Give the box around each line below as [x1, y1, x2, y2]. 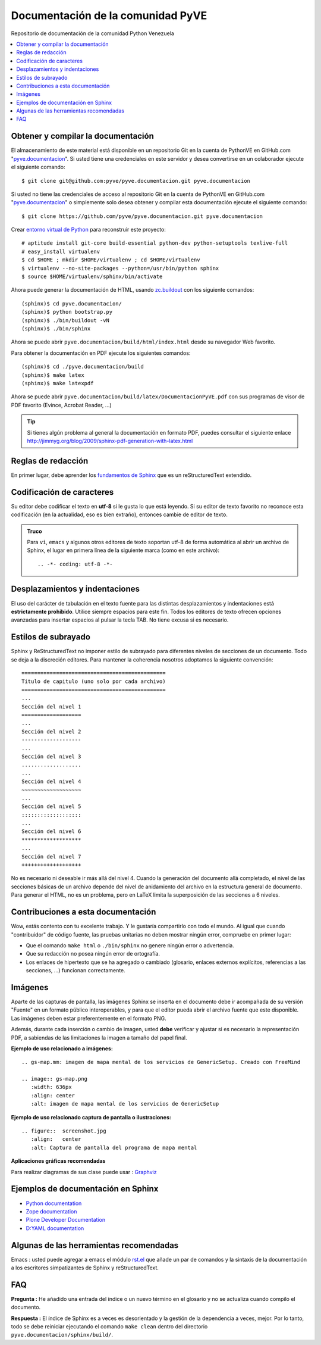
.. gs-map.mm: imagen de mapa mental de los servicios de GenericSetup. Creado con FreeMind [21, 1059, 301, 1066]
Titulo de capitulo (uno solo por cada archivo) [21, 678, 166, 685]
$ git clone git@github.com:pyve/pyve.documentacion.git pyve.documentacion [21, 177, 251, 184]
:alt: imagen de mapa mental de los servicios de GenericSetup [30, 1100, 219, 1107]
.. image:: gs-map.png [21, 1075, 88, 1082]
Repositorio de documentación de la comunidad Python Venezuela [11, 30, 175, 37]
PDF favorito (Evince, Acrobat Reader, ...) [11, 401, 112, 408]
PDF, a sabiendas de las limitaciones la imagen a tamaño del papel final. [11, 1034, 187, 1041]
